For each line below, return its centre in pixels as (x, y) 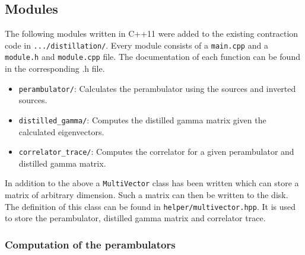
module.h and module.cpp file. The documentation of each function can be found (152, 57)
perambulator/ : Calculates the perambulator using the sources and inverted (157, 88)
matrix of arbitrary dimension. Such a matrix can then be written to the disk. (147, 195)
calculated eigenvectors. (61, 131)
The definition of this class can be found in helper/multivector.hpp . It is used (150, 206)
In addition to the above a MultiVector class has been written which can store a (152, 183)
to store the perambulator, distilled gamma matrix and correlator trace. (135, 218)
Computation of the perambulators (90, 244)
